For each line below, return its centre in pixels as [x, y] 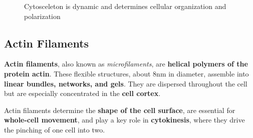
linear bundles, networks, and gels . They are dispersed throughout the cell [126, 83]
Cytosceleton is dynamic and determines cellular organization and [125, 6]
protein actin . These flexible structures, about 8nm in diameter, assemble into [126, 73]
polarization [42, 16]
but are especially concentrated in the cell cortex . [82, 93]
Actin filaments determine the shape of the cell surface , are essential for [120, 110]
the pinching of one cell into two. [55, 129]
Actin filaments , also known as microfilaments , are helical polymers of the [126, 64]
